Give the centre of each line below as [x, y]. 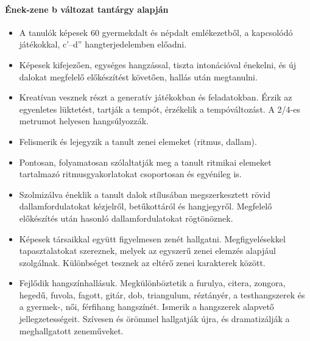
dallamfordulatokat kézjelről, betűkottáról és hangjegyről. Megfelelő [146, 206]
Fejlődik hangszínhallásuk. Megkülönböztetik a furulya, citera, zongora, [152, 283]
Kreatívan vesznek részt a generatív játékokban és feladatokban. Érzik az [156, 97]
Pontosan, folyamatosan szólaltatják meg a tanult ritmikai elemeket [145, 162]
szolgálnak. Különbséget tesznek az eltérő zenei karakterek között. [142, 262]
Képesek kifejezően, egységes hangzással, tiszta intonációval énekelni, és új [158, 64]
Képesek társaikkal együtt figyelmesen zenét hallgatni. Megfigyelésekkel [152, 238]
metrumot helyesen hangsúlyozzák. [84, 121]
